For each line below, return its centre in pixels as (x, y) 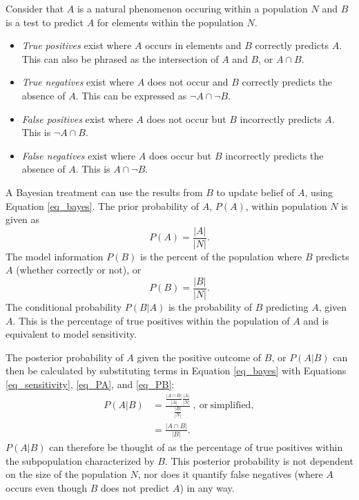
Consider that (35, 8)
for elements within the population (170, 22)
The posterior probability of (65, 357)
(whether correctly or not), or (79, 270)
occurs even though (46, 488)
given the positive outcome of (199, 357)
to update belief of (255, 192)
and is (316, 320)
